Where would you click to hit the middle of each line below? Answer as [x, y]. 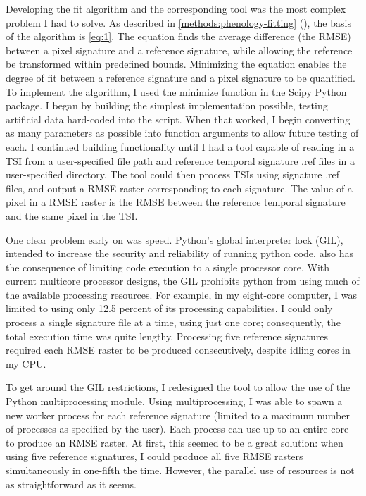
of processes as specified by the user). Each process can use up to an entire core [177, 429]
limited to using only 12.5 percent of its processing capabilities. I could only [169, 308]
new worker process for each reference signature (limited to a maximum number [178, 415]
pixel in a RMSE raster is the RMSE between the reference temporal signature [176, 202]
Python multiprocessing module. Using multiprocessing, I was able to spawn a [174, 401]
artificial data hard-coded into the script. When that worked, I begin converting [178, 119]
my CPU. [26, 363]
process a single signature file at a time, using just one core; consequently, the [173, 322]
